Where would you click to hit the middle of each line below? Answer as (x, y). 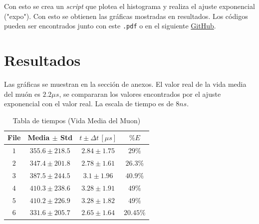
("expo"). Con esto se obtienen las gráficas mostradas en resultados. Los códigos (126, 16)
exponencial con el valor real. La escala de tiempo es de (89, 104)
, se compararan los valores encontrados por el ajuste (140, 94)
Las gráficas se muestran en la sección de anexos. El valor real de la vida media (125, 84)
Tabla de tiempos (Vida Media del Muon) (77, 120)
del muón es (22, 94)
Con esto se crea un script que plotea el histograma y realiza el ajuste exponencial (129, 6)
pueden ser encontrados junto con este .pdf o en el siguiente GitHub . (110, 26)
